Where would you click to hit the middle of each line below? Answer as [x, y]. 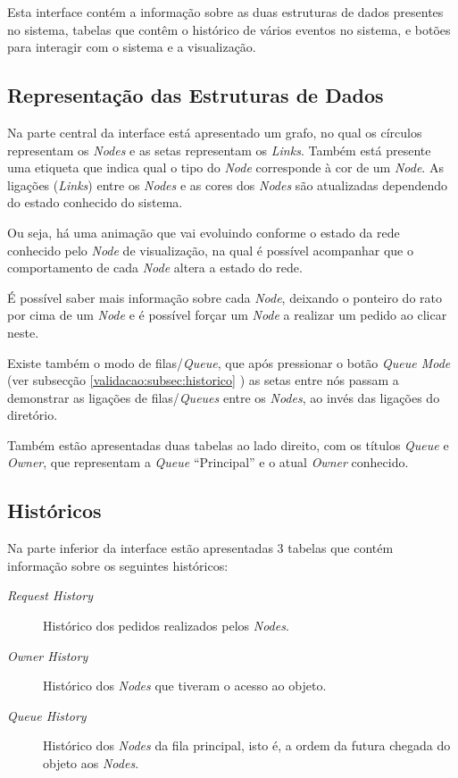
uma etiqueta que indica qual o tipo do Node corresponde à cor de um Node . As [225, 167]
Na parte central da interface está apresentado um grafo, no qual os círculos [215, 132]
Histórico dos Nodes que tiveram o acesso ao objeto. [185, 686]
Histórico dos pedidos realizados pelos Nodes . [166, 626]
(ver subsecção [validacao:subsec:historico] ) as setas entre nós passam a [203, 380]
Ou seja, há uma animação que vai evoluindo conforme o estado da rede [204, 232]
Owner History [48, 655]
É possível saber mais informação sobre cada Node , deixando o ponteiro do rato [225, 297]
